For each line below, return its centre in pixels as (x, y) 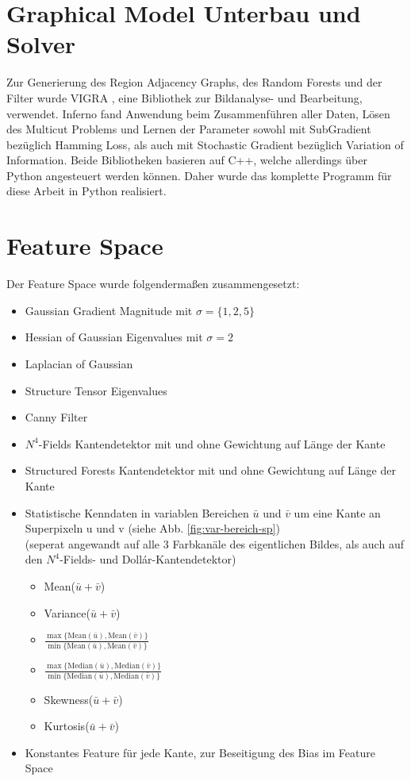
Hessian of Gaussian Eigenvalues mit (114, 337)
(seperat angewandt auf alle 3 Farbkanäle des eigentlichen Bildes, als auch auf (214, 543)
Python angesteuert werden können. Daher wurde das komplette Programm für (199, 175)
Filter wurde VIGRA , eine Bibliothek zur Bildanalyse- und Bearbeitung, (184, 97)
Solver (41, 44)
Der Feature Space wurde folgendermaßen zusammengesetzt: (153, 284)
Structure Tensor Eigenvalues (96, 390)
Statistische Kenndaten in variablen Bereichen (137, 512)
